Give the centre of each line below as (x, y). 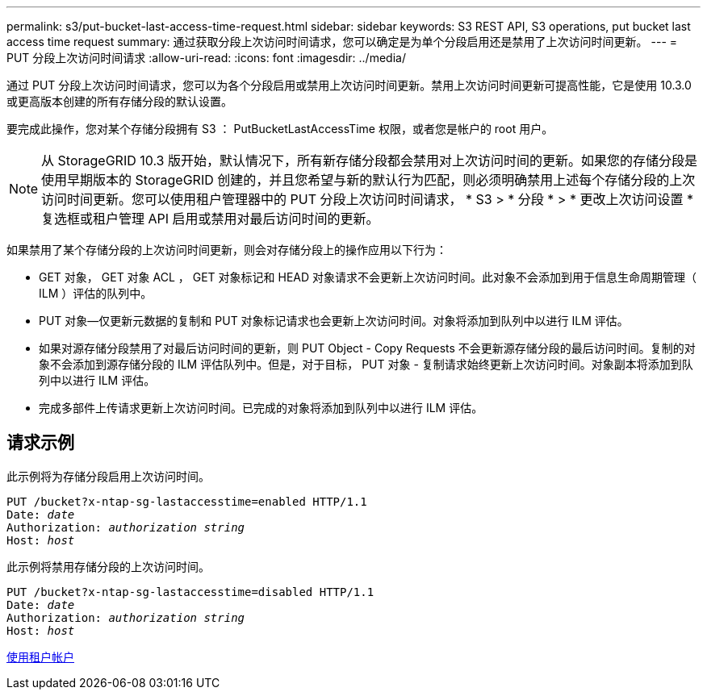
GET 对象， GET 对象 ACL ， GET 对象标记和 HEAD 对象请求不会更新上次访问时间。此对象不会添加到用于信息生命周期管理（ (368, 277)
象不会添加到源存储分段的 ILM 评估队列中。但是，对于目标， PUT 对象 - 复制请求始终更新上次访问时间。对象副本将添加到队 (366, 364)
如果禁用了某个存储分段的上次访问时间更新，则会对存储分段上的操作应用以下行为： (227, 250)
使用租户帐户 (40, 656)
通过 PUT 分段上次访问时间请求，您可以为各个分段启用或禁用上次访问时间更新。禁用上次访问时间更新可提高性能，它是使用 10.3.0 (349, 85)
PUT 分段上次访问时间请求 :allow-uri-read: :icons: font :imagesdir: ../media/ (206, 58)
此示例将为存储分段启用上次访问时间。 (108, 476)
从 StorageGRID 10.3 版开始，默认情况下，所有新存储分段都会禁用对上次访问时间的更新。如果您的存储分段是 (369, 160)
